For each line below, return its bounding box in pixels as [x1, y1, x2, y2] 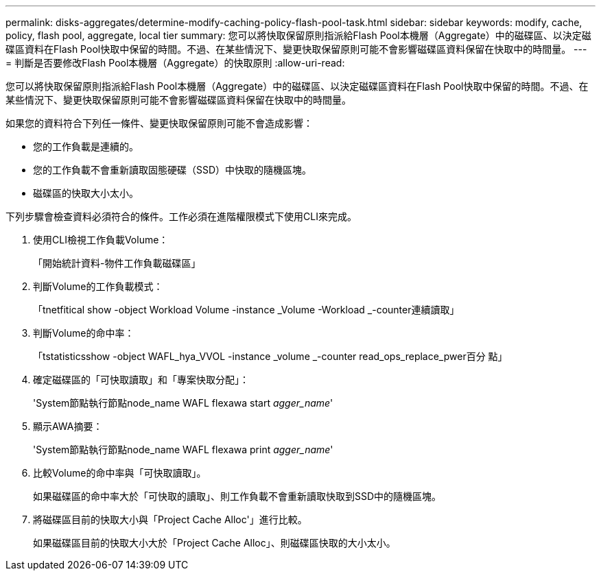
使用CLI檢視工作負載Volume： [33, 234, 169, 245]
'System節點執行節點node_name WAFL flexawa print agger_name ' [33, 444, 333, 455]
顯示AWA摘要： [33, 420, 103, 432]
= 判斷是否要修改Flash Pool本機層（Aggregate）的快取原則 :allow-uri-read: [5, 57, 345, 69]
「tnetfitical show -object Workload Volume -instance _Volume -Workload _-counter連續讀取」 [33, 304, 460, 315]
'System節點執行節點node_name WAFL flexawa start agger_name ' [33, 397, 333, 409]
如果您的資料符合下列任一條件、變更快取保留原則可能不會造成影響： [5, 117, 313, 129]
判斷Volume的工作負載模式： [33, 280, 163, 292]
